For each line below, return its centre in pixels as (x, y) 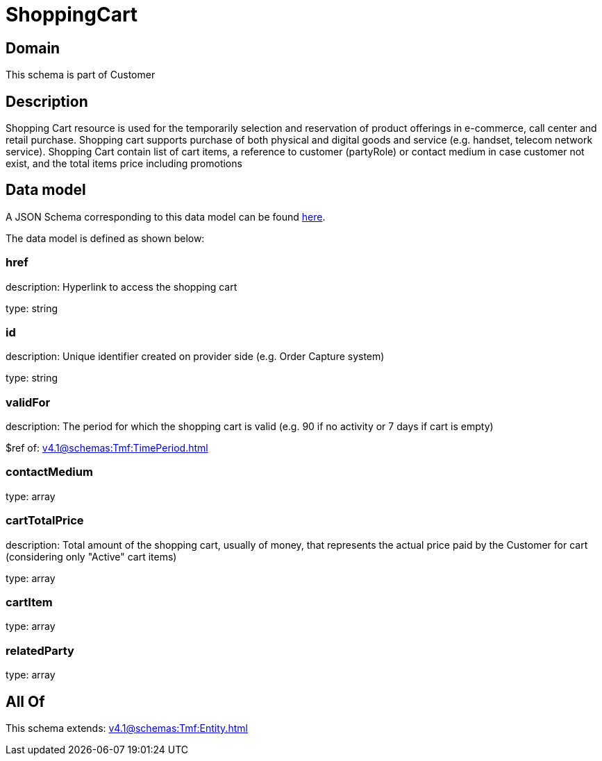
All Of (25, 701)
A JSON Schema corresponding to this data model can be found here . (166, 216)
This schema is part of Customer (81, 75)
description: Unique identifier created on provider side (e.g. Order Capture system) (195, 357)
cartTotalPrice (45, 521)
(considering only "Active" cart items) (91, 556)
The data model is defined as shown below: (105, 238)
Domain (33, 48)
